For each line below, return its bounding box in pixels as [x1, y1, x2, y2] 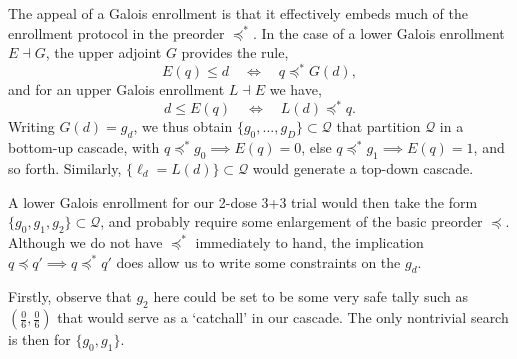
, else [301, 137, 332, 158]
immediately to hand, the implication [195, 231, 424, 252]
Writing [8, 116, 55, 137]
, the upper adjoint [45, 42, 162, 63]
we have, [269, 79, 322, 100]
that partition [336, 116, 421, 137]
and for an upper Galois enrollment [8, 79, 225, 100]
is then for [8, 329, 71, 350]
